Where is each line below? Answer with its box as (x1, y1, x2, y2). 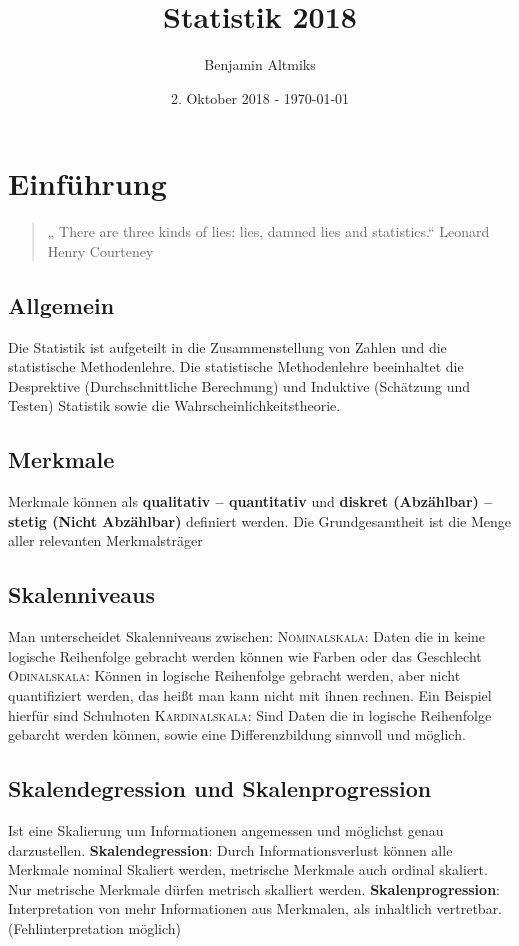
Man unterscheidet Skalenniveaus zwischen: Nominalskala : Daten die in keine (8, 626, 486, 647)
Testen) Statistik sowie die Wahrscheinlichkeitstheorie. (8, 395, 341, 416)
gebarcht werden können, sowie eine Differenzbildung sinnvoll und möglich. (8, 724, 466, 745)
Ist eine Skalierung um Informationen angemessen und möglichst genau (8, 819, 444, 840)
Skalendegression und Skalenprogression (8, 773, 432, 804)
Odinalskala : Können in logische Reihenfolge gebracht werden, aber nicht (8, 665, 461, 686)
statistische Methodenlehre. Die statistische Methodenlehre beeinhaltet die (8, 356, 464, 377)
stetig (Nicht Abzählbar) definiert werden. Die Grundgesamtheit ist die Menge (8, 510, 512, 531)
